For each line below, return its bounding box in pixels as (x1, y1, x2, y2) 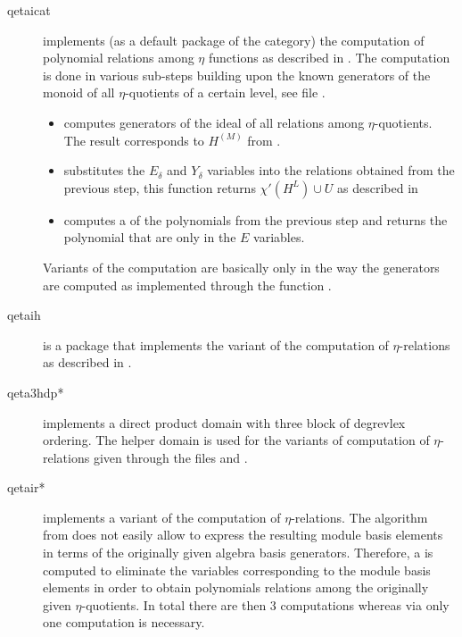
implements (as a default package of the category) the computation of (43, 30, 425, 49)
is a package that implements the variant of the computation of (43, 335, 389, 354)
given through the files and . (93, 448, 248, 466)
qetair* (7, 478, 45, 497)
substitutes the (63, 161, 145, 180)
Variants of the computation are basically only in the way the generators (43, 257, 440, 276)
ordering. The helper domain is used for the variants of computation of (43, 431, 430, 449)
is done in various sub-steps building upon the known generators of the (43, 65, 431, 84)
